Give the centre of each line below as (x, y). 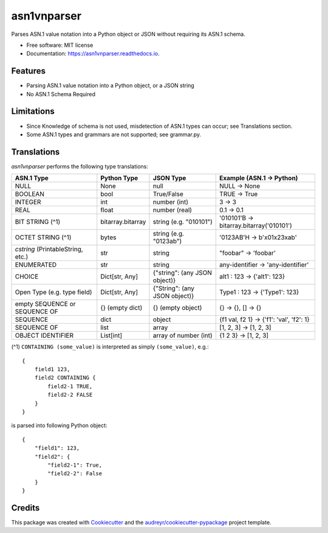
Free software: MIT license (60, 45)
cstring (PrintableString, (49, 249)
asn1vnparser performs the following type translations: (80, 166)
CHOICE (27, 277)
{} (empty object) (177, 308)
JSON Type (169, 178)
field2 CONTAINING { (65, 378)
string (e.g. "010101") (183, 222)
